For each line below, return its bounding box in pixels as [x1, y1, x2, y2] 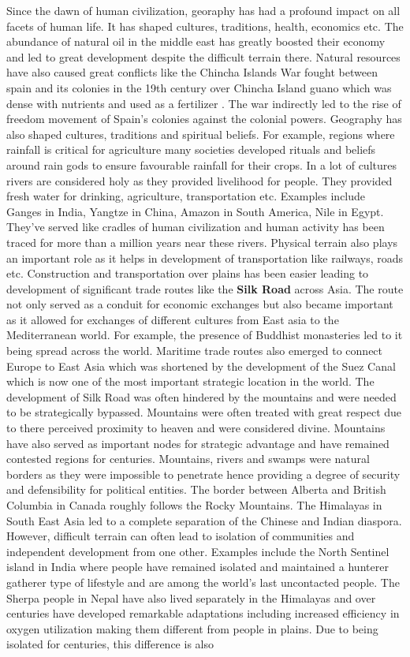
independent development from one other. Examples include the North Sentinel [6, 543, 389, 559]
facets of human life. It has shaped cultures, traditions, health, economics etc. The [6, 17, 404, 34]
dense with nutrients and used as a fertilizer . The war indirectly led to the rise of [6, 95, 401, 111]
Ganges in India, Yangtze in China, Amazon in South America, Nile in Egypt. [6, 203, 384, 219]
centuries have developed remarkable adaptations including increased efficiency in [6, 605, 400, 622]
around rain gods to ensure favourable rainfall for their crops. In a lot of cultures [6, 156, 397, 173]
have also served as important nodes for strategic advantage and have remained [6, 435, 389, 451]
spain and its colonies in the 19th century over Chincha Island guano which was [6, 79, 392, 95]
